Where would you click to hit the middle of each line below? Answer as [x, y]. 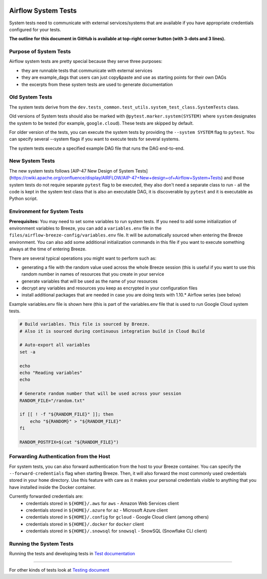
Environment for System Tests [46, 212]
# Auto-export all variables [55, 345]
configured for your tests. [35, 29]
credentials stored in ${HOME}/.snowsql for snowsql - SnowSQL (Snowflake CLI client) [116, 531]
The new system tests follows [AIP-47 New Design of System [72, 171]
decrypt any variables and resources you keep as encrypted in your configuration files [110, 288]
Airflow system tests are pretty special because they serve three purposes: [86, 61]
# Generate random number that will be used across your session [100, 394]
